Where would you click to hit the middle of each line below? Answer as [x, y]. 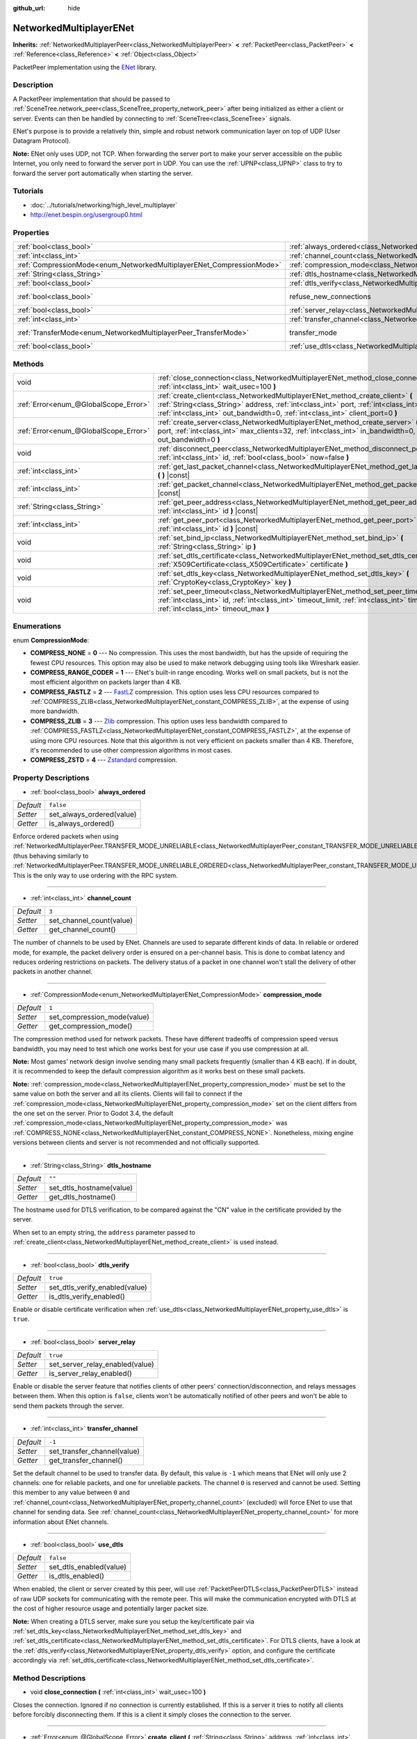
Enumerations [37, 626]
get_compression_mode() [91, 1026]
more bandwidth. [55, 711]
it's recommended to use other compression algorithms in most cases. [131, 751]
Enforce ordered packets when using [66, 836]
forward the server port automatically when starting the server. [103, 173]
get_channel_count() [82, 930]
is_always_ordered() [82, 823]
